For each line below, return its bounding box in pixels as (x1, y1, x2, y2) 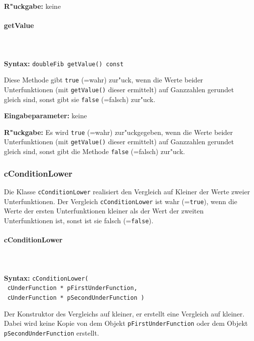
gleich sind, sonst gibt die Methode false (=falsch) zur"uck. (4, 146, 185, 157)
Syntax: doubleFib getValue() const (4, 58, 124, 68)
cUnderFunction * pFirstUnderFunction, (7, 285, 138, 292)
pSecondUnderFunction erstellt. (4, 327, 99, 338)
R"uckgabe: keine (4, 1, 61, 11)
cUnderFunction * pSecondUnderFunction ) (7, 294, 145, 301)
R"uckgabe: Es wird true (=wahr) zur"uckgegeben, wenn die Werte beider (4, 127, 233, 137)
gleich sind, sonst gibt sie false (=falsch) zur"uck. (4, 94, 155, 104)
